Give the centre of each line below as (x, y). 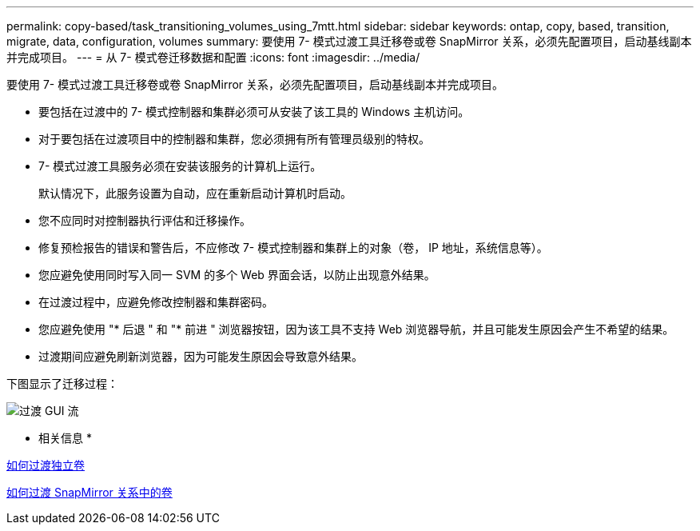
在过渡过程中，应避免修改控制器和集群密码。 (156, 302)
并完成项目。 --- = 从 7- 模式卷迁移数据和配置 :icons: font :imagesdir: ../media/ (213, 57)
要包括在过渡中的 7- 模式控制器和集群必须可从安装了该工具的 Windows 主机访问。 (254, 112)
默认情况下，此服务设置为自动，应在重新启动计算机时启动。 (195, 193)
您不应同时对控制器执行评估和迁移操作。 (145, 220)
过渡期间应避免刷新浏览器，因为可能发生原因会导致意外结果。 (201, 356)
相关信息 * (65, 438)
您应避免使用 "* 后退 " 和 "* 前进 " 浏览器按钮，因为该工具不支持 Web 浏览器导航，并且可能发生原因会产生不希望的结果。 (356, 329)
